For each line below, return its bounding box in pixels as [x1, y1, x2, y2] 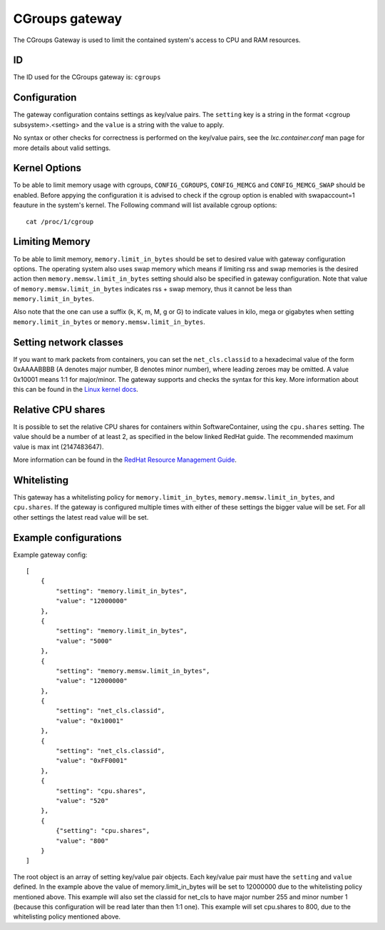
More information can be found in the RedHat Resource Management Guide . [13, 455, 237, 464]
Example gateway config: [13, 550, 88, 559]
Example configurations [13, 532, 123, 544]
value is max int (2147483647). [13, 443, 104, 451]
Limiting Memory [13, 236, 91, 248]
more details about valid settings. [13, 143, 111, 152]
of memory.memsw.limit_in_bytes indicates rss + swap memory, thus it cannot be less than [13, 284, 292, 293]
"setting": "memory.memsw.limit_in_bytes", [56, 667, 210, 674]
